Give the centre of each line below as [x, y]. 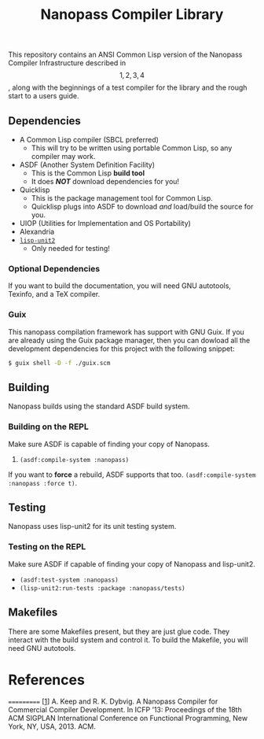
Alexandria [37, 231]
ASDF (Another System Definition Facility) [87, 164]
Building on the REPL [48, 427]
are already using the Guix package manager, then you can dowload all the [129, 340]
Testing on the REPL [47, 547]
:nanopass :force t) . [43, 482]
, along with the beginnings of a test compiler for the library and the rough [128, 87]
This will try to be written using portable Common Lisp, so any [132, 148]
